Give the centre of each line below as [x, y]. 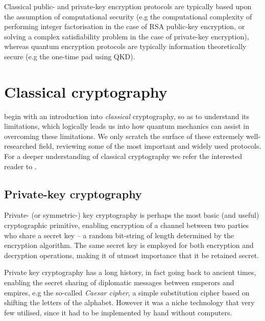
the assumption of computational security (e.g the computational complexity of [128, 16]
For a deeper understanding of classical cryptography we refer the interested [123, 156]
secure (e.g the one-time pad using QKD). [70, 56]
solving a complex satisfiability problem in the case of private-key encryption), [127, 36]
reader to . [20, 166]
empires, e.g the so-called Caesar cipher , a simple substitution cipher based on [127, 292]
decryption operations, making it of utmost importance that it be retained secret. [131, 255]
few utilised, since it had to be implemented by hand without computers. [118, 312]
